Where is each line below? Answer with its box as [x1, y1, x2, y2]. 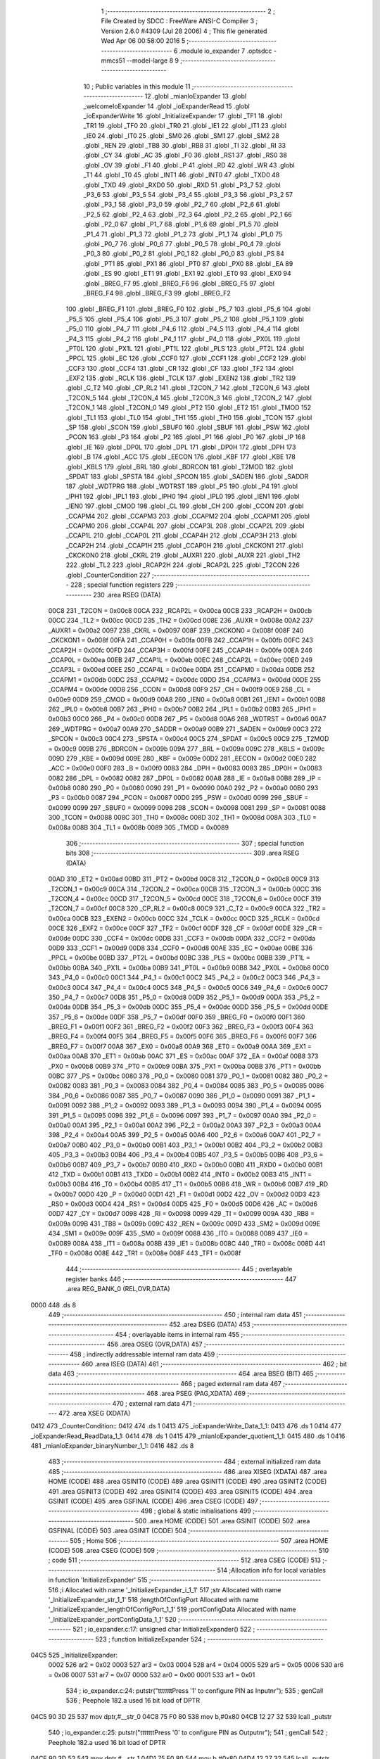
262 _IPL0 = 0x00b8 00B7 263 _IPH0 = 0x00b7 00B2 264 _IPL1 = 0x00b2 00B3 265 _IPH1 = [48, 704, 317, 713]
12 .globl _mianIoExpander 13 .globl [144, 92, 246, 101]
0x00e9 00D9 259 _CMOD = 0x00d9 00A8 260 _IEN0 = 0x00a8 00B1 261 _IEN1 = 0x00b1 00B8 [48, 695, 326, 704]
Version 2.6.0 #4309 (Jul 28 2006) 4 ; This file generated [101, 27, 267, 35]
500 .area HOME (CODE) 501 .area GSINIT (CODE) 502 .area [134, 1516, 310, 1525]
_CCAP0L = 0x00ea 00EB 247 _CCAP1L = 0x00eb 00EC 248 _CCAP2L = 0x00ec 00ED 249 [48, 656, 313, 664]
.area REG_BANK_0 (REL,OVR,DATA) [65, 1285, 170, 1293]
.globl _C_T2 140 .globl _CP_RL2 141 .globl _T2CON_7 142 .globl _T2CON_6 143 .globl [65, 383, 310, 392]
